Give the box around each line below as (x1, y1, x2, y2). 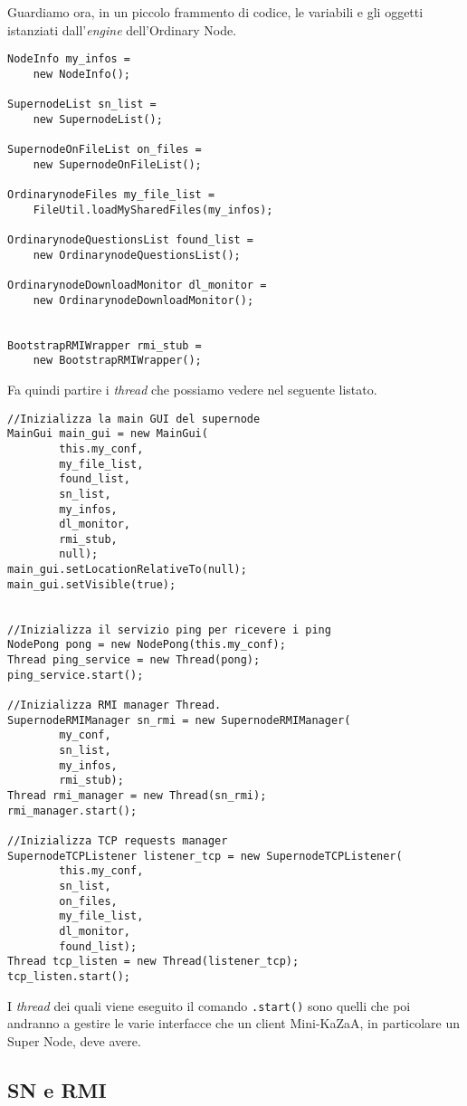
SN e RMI (7, 1075, 107, 1103)
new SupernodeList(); (33, 112, 163, 126)
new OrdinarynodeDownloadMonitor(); (33, 293, 254, 307)
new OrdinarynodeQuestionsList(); (33, 248, 241, 262)
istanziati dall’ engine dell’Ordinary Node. (7, 20, 237, 39)
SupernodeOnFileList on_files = (7, 143, 202, 157)
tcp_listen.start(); (7, 969, 131, 983)
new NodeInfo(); (33, 67, 131, 81)
